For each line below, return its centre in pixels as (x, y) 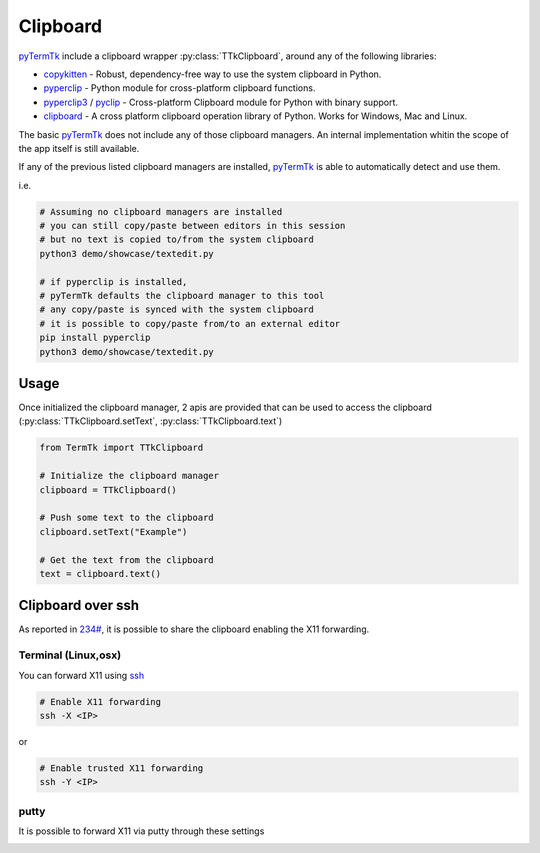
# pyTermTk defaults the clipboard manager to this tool (182, 295)
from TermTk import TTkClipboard (121, 448)
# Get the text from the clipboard (126, 559)
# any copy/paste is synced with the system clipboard (176, 309)
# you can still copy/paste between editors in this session (192, 226)
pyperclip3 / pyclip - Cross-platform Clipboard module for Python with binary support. (221, 102)
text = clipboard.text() (100, 573)
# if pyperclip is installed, (113, 281)
